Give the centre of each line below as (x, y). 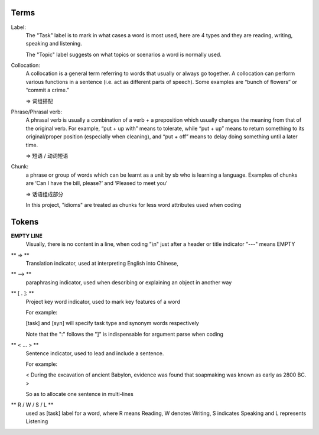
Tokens (25, 222)
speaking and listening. (54, 44)
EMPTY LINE (27, 236)
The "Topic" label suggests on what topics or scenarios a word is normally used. (123, 54)
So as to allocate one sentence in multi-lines (80, 394)
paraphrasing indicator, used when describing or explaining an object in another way (129, 282)
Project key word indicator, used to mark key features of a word (103, 301)
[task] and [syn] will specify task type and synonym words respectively (112, 323)
